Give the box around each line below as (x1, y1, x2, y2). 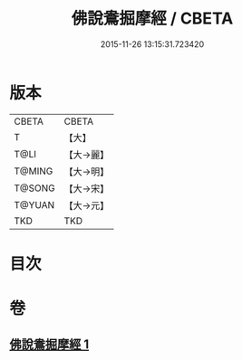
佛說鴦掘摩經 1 (9, 336, 90, 353)
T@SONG (14, 182, 56, 194)
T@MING (14, 165, 53, 177)
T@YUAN (14, 198, 55, 211)
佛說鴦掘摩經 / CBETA (71, 8, 234, 29)
